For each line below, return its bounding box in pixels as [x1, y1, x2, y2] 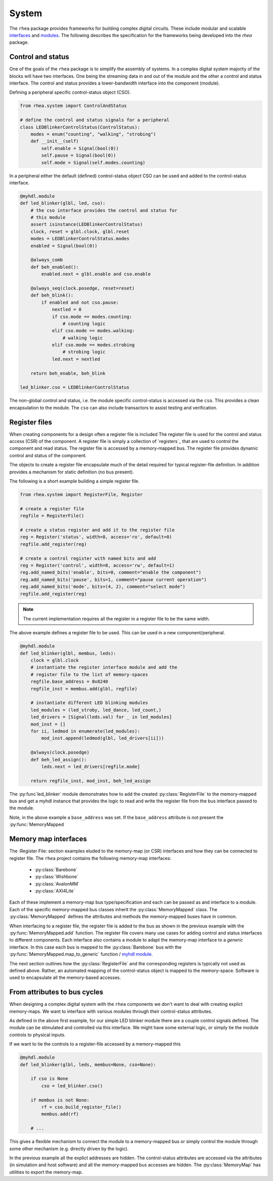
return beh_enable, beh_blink [30, 370, 106, 376]
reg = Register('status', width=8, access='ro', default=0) [20, 534, 172, 540]
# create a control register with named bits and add [20, 555, 156, 561]
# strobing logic [62, 349, 106, 355]
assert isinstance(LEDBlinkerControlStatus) [30, 222, 143, 227]
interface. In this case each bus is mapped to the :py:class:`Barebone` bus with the [9, 944, 182, 950]
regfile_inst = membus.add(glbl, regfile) [30, 686, 138, 691]
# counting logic [62, 320, 106, 327]
